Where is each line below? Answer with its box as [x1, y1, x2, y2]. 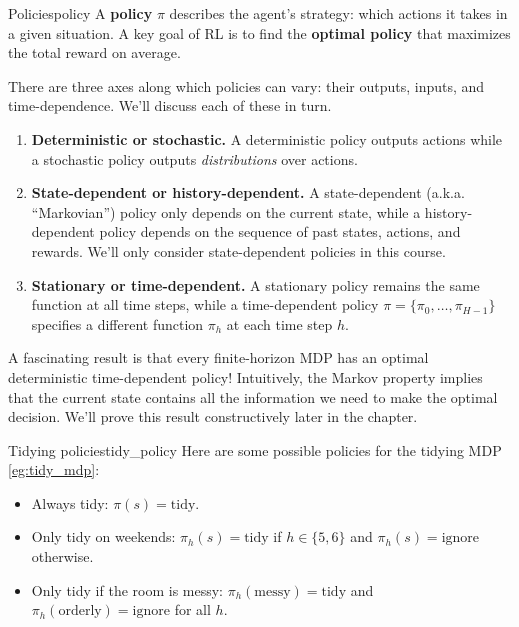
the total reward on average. [8, 42, 181, 63]
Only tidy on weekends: [31, 526, 176, 547]
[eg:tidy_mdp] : [8, 459, 100, 480]
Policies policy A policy [8, 3, 153, 23]
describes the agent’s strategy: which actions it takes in [169, 3, 508, 23]
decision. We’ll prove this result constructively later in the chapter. [8, 406, 418, 427]
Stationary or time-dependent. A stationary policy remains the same [31, 274, 480, 295]
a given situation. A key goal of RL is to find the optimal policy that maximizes [8, 22, 511, 43]
